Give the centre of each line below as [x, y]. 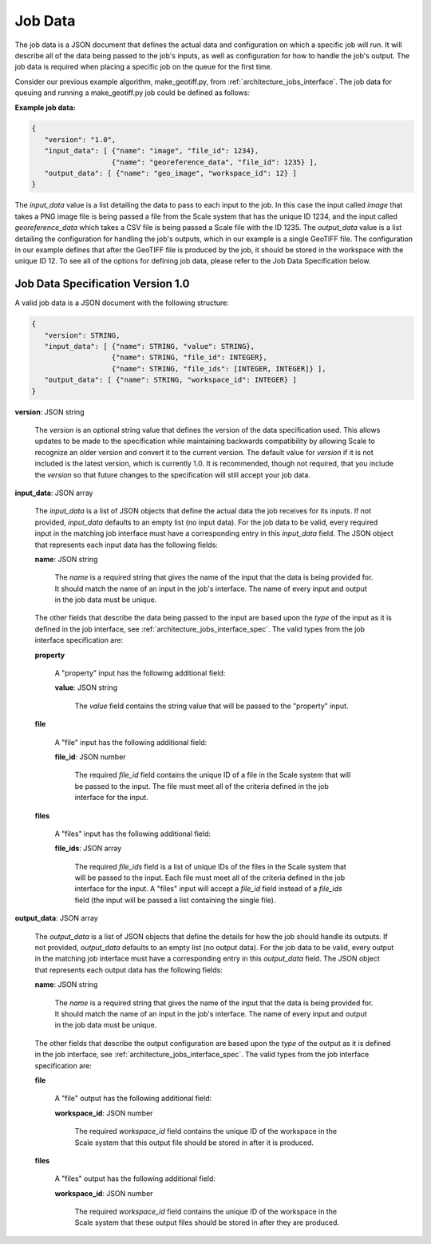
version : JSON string [49, 412]
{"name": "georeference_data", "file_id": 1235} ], [215, 162]
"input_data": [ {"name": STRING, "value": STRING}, [150, 347]
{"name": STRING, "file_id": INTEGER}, [189, 358]
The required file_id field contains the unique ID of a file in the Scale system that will [213, 775]
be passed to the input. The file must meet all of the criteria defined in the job [202, 786]
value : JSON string [86, 687]
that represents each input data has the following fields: [127, 545]
